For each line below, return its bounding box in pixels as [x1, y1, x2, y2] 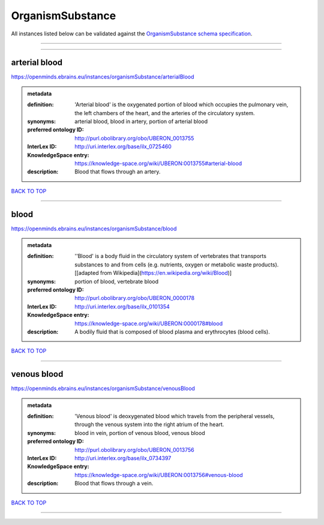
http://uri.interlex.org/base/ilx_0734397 [74, 454, 172, 461]
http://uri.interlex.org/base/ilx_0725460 [74, 143, 172, 150]
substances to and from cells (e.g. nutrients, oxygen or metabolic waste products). [74, 261, 279, 268]
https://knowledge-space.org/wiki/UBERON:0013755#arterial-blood [74, 160, 242, 167]
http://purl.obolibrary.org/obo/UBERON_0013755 [74, 134, 194, 142]
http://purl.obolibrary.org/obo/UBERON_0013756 [74, 446, 194, 453]
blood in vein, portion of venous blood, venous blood [74, 429, 205, 436]
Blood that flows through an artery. [74, 168, 161, 175]
